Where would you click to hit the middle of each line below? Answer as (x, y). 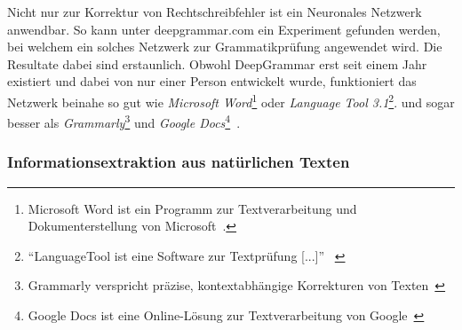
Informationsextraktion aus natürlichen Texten (179, 162)
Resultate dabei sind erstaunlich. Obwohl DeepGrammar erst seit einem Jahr (217, 63)
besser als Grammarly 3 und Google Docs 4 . (124, 121)
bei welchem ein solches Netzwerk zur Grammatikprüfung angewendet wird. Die (225, 47)
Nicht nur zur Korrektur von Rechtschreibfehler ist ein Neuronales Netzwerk (215, 12)
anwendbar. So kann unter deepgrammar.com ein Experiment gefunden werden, (224, 29)
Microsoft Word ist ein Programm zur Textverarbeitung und (192, 208)
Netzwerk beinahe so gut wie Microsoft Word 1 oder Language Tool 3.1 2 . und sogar (231, 100)
